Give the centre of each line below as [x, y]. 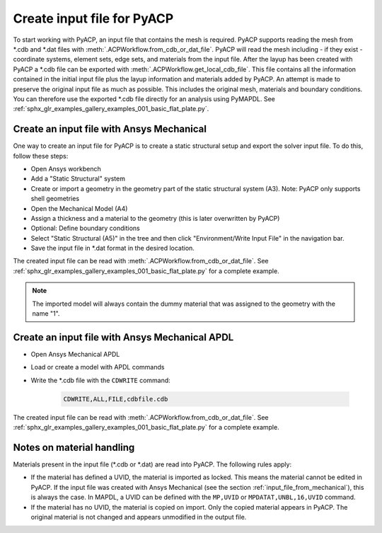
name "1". [46, 314]
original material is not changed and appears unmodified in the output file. [139, 517]
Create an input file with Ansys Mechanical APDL [123, 337]
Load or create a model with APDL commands [98, 367]
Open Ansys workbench [66, 168]
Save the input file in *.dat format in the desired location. [112, 248]
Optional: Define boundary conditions [86, 228]
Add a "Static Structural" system [78, 179]
